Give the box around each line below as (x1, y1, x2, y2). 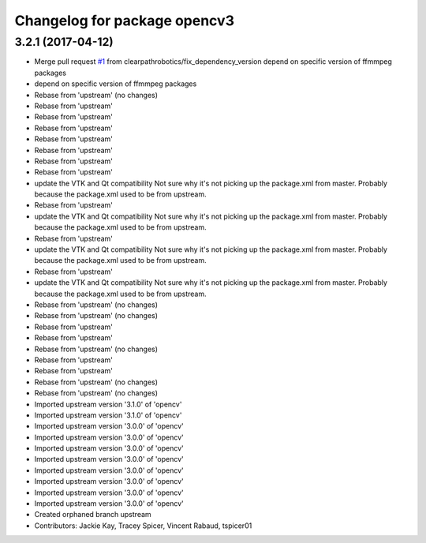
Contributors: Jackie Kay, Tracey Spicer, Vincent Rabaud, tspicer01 (34, 521, 252, 530)
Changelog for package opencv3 (14, 12, 234, 29)
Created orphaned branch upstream (34, 510, 151, 519)
